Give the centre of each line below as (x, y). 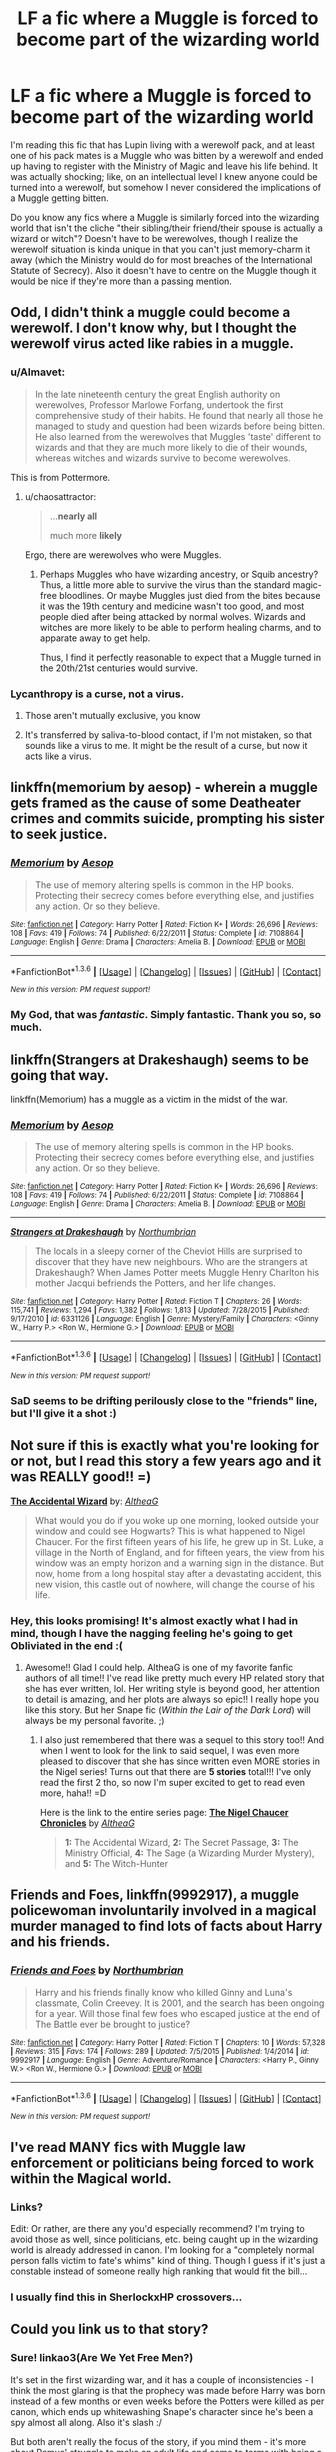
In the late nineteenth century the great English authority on (157, 394)
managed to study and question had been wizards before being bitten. (179, 426)
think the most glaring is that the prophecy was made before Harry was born (168, 2390)
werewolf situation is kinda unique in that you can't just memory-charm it (160, 249)
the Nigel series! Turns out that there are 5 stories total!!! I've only (175, 1771)
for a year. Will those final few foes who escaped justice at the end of (177, 2013)
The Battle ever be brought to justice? (112, 2024)
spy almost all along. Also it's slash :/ (86, 2422)
